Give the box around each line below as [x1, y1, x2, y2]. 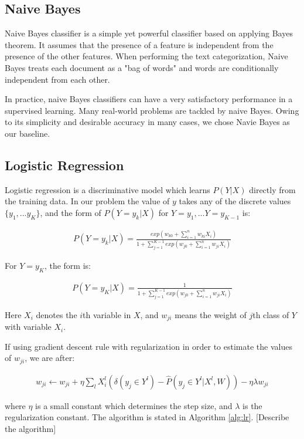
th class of [252, 308, 289, 320]
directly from [249, 183, 296, 195]
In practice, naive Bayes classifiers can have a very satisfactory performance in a [5, 93, 293, 105]
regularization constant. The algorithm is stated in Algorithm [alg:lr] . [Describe [5, 411, 289, 423]
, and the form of [40, 206, 101, 218]
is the [242, 399, 262, 411]
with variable [5, 320, 52, 333]
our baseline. [5, 127, 50, 139]
